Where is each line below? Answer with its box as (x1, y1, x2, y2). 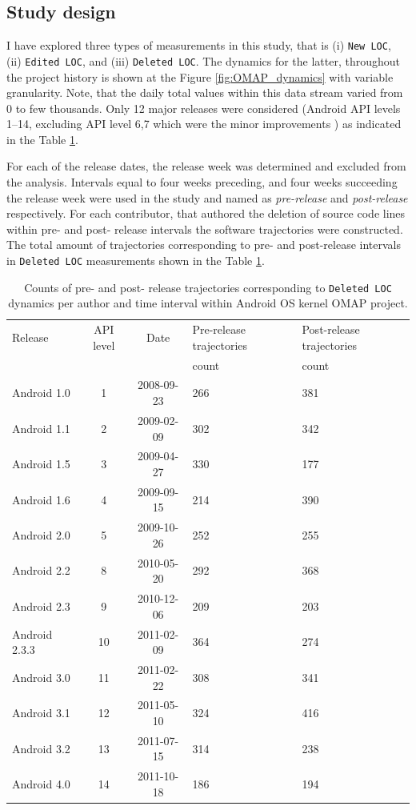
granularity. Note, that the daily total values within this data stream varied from (6, 84, 403, 101)
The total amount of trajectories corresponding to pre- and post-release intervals (6, 236, 401, 253)
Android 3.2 (12, 740, 70, 756)
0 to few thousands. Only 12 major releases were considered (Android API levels (6, 99, 401, 116)
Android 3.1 (12, 704, 70, 721)
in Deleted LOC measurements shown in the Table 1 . (6, 252, 265, 269)
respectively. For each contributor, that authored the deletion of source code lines (6, 205, 406, 222)
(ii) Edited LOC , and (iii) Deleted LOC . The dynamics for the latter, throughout (6, 52, 401, 69)
